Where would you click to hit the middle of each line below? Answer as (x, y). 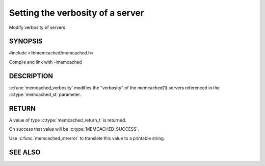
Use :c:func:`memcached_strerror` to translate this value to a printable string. (87, 138)
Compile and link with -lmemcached (45, 62)
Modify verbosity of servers (37, 27)
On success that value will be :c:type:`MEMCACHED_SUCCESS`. (74, 129)
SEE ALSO (25, 152)
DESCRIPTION (31, 76)
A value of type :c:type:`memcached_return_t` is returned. (68, 120)
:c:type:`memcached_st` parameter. (45, 95)
